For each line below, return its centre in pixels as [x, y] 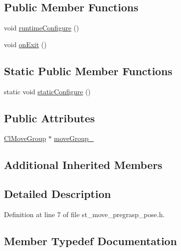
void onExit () [25, 44]
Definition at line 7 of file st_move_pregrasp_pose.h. [84, 214]
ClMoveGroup [25, 138]
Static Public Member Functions [88, 70]
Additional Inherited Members [83, 165]
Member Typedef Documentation [90, 240]
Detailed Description [58, 194]
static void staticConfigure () [47, 91]
